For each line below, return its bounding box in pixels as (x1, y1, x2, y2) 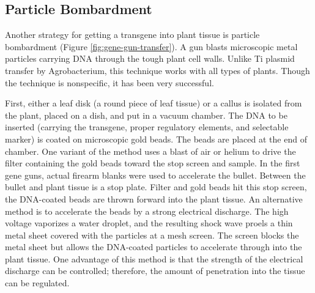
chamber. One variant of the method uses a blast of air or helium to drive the (5, 144, 296, 157)
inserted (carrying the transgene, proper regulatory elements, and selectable (5, 121, 289, 133)
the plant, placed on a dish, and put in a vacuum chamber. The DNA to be (5, 108, 287, 121)
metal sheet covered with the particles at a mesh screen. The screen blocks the (5, 228, 299, 241)
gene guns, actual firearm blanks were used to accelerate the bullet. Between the (5, 168, 306, 181)
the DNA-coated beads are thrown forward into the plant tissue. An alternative (5, 192, 303, 205)
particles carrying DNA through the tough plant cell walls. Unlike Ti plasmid (5, 52, 295, 65)
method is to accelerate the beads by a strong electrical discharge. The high (5, 204, 289, 217)
